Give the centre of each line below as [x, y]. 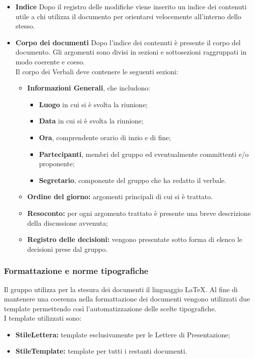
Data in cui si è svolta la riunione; [91, 121]
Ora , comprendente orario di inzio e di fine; [105, 137]
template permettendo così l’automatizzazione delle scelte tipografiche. [110, 308]
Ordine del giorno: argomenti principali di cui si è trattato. [120, 196]
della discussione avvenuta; [68, 223]
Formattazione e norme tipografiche [76, 271]
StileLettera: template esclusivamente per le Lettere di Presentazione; [123, 334]
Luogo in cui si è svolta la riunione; [93, 104]
